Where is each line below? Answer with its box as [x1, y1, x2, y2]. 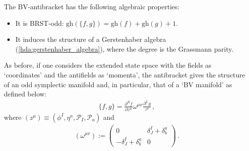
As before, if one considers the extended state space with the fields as [4, 60, 211, 70]
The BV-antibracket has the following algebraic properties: [4, 1, 180, 11]
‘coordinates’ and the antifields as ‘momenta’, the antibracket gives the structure [4, 69, 246, 79]
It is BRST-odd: [15, 18, 64, 28]
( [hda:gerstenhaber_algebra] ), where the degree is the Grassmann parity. [15, 43, 233, 54]
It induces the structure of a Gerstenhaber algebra [15, 34, 166, 44]
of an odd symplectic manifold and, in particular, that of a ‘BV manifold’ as [4, 79, 232, 89]
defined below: [4, 89, 47, 99]
